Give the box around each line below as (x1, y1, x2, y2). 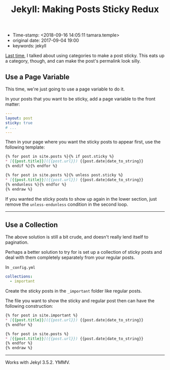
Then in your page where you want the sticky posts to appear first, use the (5, 139, 161, 145)
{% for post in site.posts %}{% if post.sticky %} (5, 154, 114, 159)
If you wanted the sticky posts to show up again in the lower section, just (5, 196, 157, 202)
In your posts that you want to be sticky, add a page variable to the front (5, 96, 156, 102)
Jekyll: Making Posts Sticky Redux (11, 4, 159, 15)
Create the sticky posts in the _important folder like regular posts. (5, 288, 142, 294)
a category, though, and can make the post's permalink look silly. (5, 58, 141, 64)
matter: (5, 101, 20, 107)
